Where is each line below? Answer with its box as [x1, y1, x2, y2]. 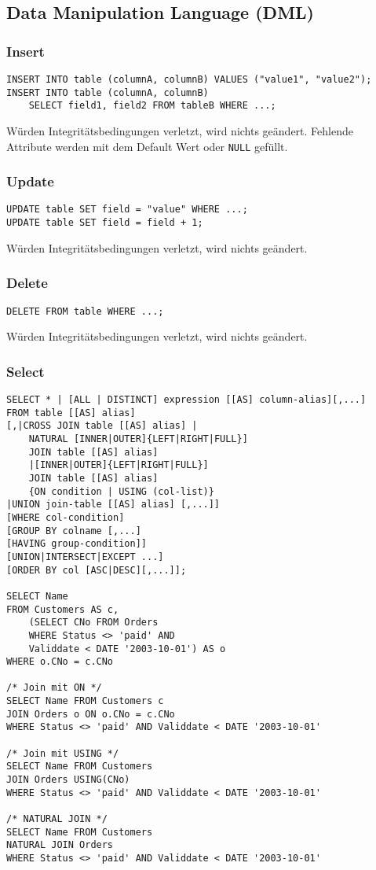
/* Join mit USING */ [6, 747, 119, 759]
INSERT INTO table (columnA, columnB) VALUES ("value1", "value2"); [6, 74, 372, 85]
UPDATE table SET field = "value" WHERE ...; [6, 204, 248, 216]
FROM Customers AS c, [6, 603, 119, 615]
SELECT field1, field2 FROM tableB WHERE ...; [28, 100, 276, 112]
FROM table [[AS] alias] [6, 407, 136, 418]
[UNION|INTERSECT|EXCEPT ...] [6, 551, 164, 562]
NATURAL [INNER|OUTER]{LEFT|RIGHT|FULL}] [28, 433, 248, 444]
